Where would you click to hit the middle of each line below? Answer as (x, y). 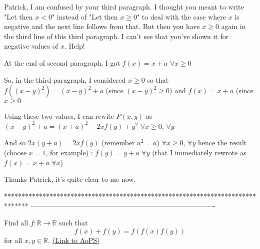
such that (73, 222)
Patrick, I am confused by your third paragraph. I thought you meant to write (124, 7)
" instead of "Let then (85, 16)
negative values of (31, 46)
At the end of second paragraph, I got (62, 62)
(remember (118, 143)
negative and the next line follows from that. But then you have (102, 26)
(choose (15, 152)
